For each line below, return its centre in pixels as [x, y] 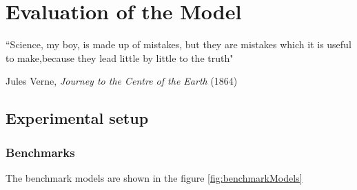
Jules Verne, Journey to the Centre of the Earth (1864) [122, 81]
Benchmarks [40, 152]
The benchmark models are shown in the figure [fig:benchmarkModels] [154, 177]
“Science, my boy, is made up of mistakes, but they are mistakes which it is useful [178, 44]
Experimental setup [77, 118]
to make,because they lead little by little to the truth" [120, 57]
